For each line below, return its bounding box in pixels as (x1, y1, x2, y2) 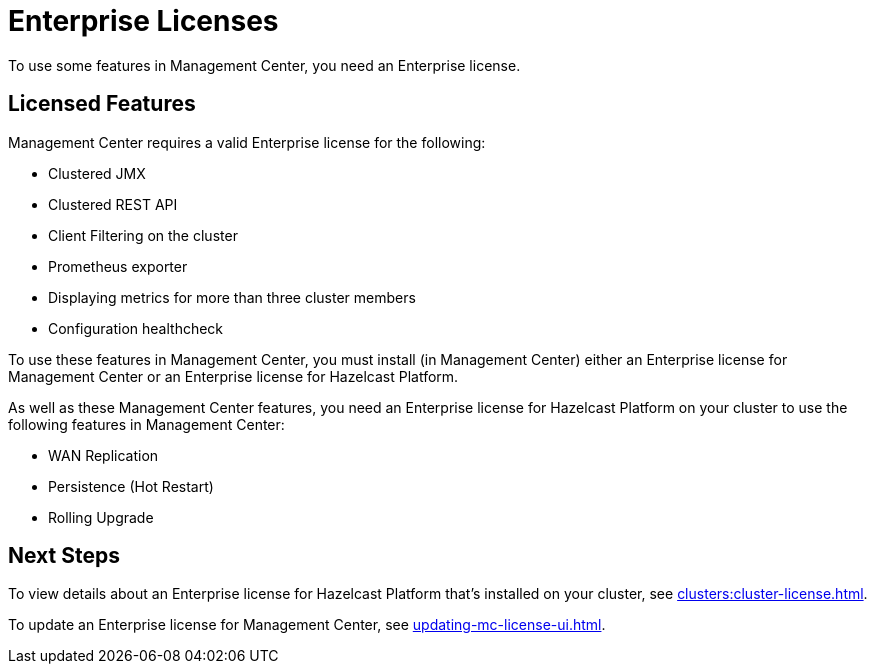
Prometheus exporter (48, 257, 188, 275)
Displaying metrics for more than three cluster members (48, 288, 416, 306)
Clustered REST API (48, 195, 178, 213)
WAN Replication (48, 446, 159, 464)
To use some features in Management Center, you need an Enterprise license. (8, 56, 521, 74)
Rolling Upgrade (48, 508, 154, 526)
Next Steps (8, 543, 120, 569)
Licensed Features (8, 91, 196, 117)
